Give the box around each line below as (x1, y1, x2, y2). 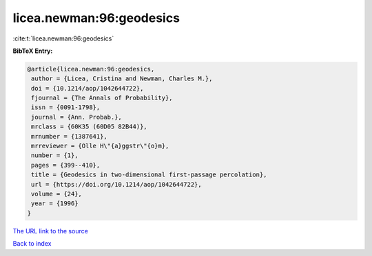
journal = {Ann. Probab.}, (31, 113, 122, 121)
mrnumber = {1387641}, (31, 132, 108, 140)
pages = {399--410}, (31, 161, 101, 169)
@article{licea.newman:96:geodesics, (27, 65, 155, 73)
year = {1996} (31, 200, 79, 207)
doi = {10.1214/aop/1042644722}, (31, 84, 144, 92)
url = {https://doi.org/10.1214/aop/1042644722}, (31, 181, 203, 188)
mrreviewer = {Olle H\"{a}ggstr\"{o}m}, (31, 142, 169, 150)
